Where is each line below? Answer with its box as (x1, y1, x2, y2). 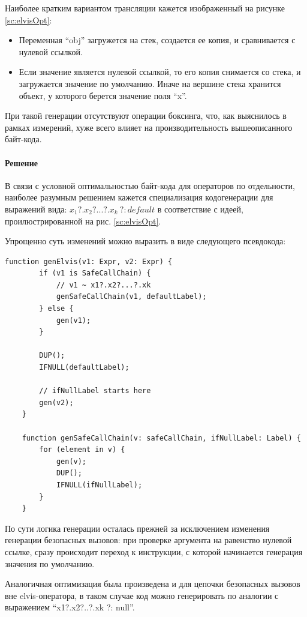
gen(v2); (39, 398, 74, 407)
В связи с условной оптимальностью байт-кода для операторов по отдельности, (5, 179, 295, 191)
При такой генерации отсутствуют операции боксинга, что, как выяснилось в (5, 109, 287, 122)
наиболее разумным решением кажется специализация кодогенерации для (5, 191, 273, 203)
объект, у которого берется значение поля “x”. (19, 89, 187, 101)
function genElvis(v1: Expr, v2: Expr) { (5, 257, 173, 266)
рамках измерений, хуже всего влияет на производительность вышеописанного (5, 121, 293, 133)
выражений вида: (5, 202, 67, 215)
